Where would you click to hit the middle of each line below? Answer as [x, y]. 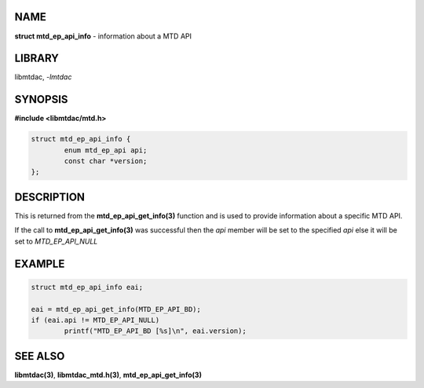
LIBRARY [37, 59]
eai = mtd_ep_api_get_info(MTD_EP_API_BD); [116, 309]
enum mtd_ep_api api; [106, 150]
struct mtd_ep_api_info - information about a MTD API [103, 36]
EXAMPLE [40, 264]
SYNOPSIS [41, 99]
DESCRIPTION [50, 197]
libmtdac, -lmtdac [43, 77]
